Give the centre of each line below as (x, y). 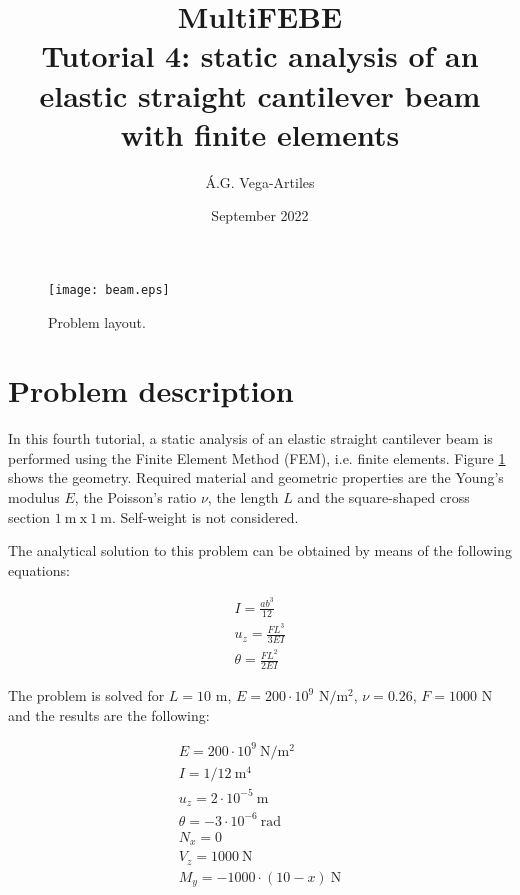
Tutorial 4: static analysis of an (260, 55)
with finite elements (260, 133)
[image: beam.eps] (109, 289)
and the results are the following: (109, 714)
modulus (34, 497)
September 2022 (260, 215)
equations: (39, 569)
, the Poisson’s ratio (135, 497)
